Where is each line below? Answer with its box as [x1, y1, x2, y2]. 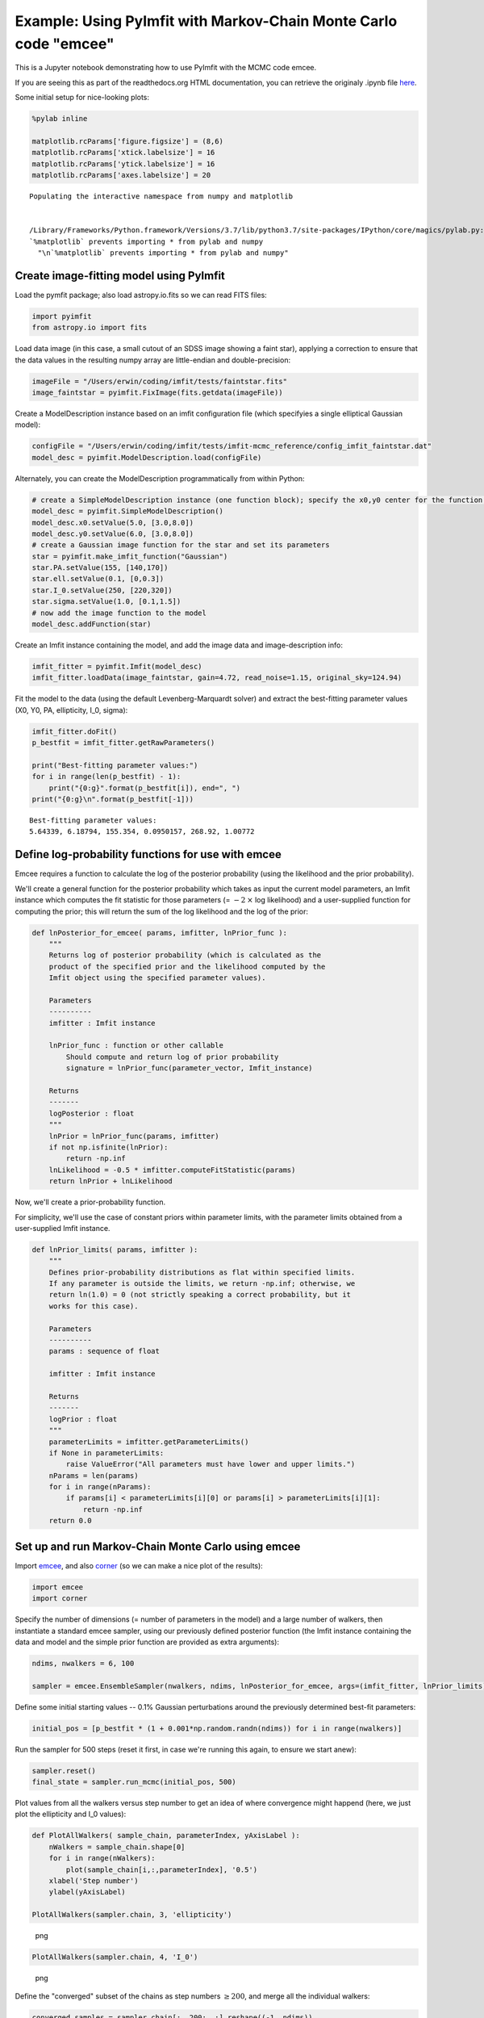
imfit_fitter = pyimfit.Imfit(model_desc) [31, 662, 202, 672]
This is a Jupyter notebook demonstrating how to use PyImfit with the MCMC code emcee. [15, 63, 317, 73]
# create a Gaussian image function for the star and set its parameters [31, 541, 330, 550]
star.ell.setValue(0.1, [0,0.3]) [31, 574, 165, 584]
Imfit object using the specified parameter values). [48, 973, 266, 982]
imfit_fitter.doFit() [31, 726, 118, 736]
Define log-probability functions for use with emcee [15, 848, 282, 861]
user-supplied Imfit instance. [15, 1223, 111, 1233]
